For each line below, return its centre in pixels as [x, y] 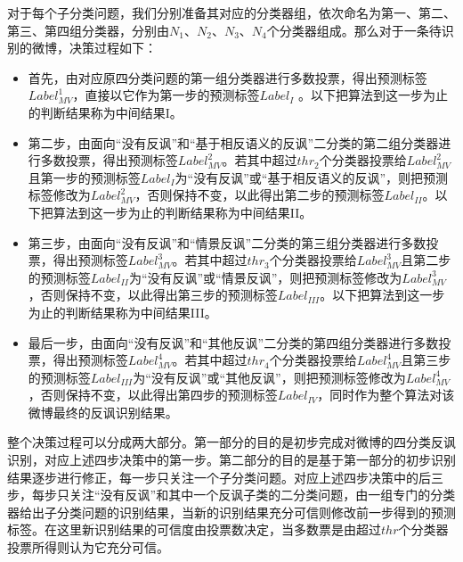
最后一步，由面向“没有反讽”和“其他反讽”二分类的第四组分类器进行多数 [233, 342]
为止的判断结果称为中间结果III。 [122, 312]
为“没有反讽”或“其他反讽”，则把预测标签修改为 [269, 377]
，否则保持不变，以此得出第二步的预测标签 [260, 195]
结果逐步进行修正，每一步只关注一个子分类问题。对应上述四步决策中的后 [219, 477]
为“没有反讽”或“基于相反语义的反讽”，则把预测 [312, 177]
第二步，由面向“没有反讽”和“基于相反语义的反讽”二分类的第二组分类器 [233, 142]
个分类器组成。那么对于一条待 [354, 30]
